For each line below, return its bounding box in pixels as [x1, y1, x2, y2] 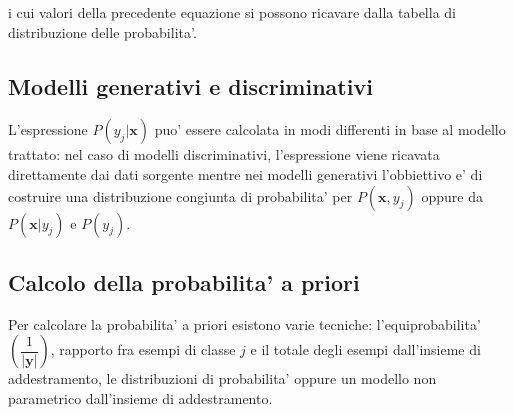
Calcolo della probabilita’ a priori [8, 266, 360, 297]
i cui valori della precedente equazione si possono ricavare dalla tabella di [8, 2, 456, 22]
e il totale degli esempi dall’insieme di [250, 339, 481, 360]
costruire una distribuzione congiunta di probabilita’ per [8, 185, 353, 206]
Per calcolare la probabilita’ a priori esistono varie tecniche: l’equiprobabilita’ [8, 313, 481, 334]
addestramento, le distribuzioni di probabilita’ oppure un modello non [8, 368, 437, 389]
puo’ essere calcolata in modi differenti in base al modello [154, 119, 506, 140]
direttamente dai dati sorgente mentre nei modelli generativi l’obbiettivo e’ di [8, 163, 483, 184]
